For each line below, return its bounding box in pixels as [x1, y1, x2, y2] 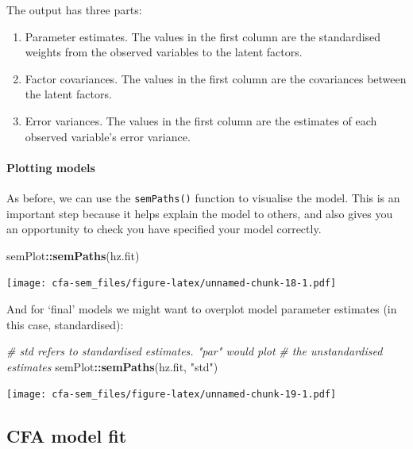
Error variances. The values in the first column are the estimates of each [25, 112, 377, 129]
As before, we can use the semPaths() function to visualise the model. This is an [6, 189, 400, 205]
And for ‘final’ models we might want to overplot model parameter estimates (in [6, 301, 397, 317]
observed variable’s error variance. [25, 128, 191, 144]
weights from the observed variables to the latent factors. [25, 44, 303, 60]
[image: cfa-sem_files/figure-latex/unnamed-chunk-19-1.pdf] [6, 389, 337, 401]
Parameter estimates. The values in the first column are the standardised [25, 28, 381, 44]
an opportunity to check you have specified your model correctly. [6, 221, 322, 237]
